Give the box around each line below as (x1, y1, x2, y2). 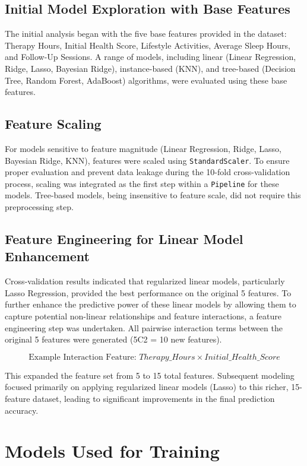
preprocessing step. (5, 201, 74, 213)
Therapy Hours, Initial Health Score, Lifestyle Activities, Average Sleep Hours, (5, 39, 290, 51)
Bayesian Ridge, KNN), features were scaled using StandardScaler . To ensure (5, 154, 290, 166)
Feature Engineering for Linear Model (5, 230, 243, 248)
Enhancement (5, 247, 90, 265)
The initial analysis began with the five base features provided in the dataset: (5, 27, 287, 40)
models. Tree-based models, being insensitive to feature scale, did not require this (5, 189, 301, 201)
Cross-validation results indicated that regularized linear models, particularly (5, 275, 285, 287)
